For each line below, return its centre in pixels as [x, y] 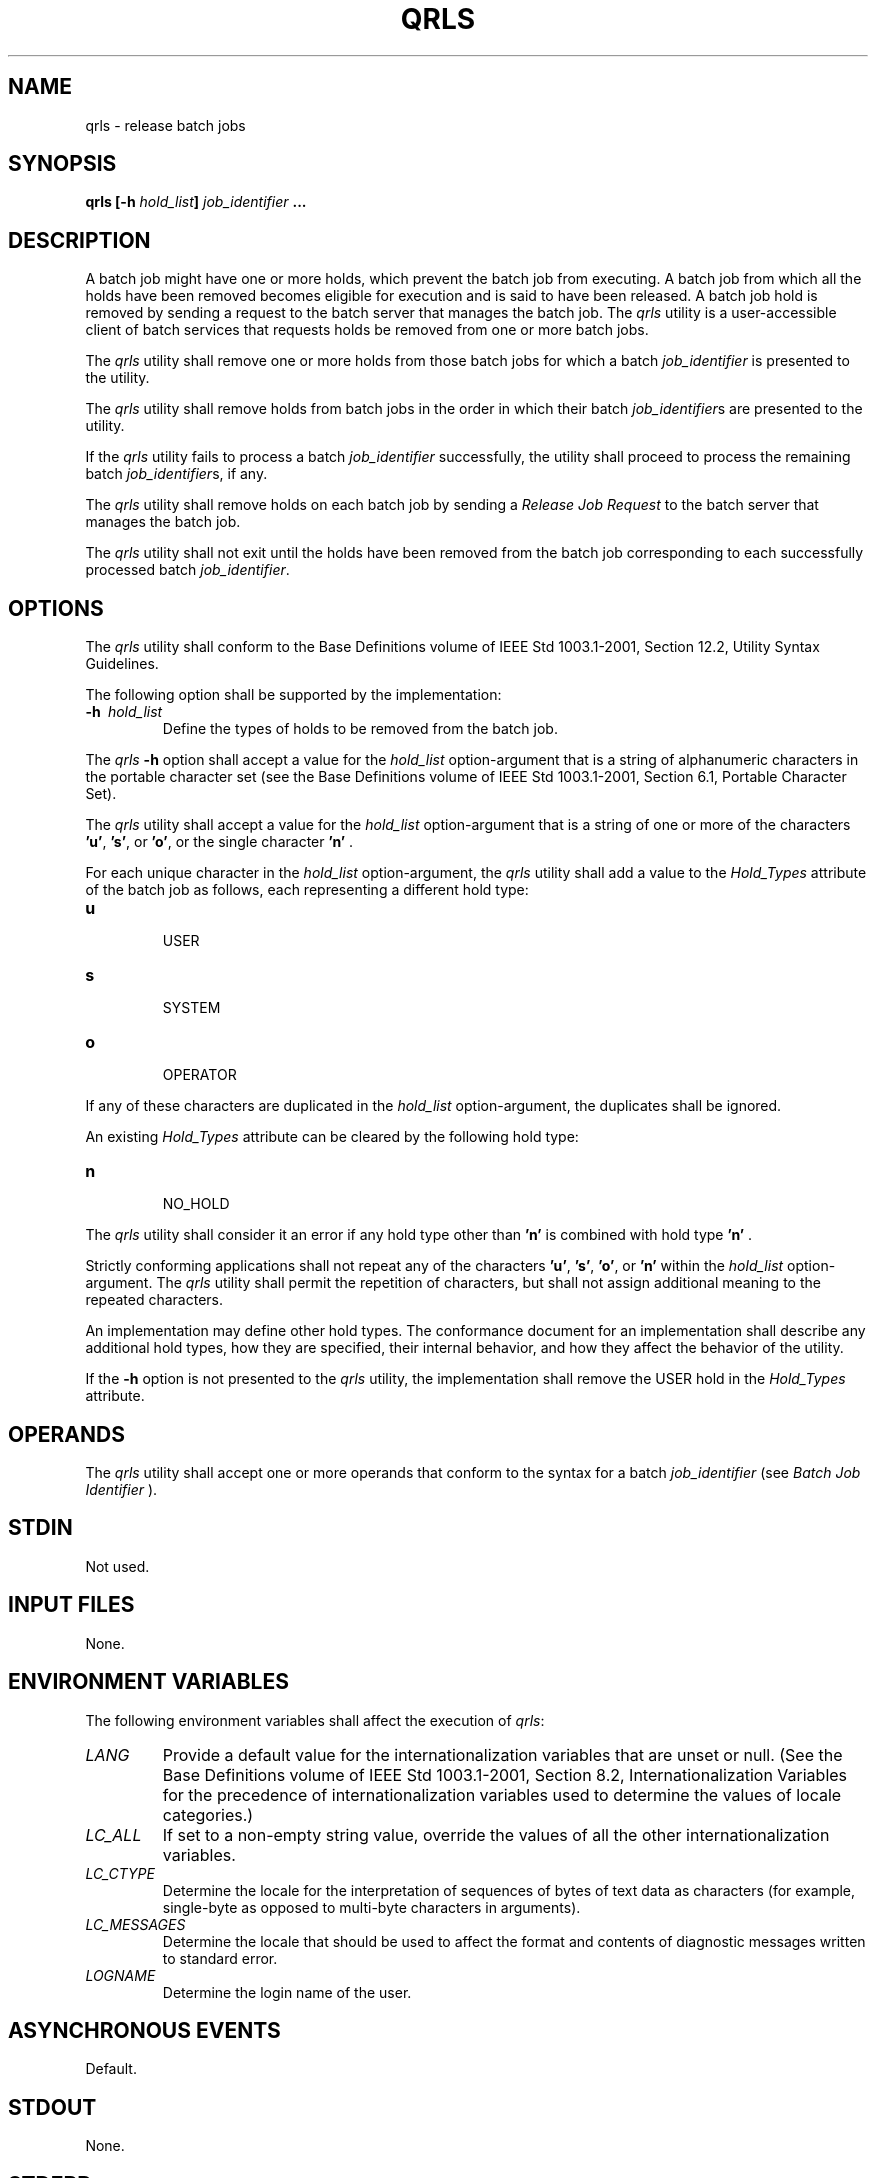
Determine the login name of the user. [287, 1992]
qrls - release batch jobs [165, 125]
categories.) [208, 1814]
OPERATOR [199, 1075]
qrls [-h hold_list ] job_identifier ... [196, 202]
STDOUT [52, 2107]
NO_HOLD [196, 1204]
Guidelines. [122, 664]
